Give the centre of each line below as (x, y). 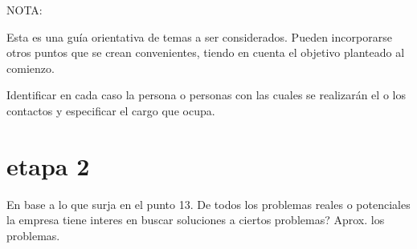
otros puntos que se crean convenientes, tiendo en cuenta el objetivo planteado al (206, 52)
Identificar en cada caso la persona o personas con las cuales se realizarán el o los (206, 95)
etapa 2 (48, 165)
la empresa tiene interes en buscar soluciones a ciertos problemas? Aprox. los (196, 220)
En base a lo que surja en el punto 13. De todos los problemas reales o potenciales (208, 204)
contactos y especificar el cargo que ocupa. (111, 110)
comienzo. (31, 68)
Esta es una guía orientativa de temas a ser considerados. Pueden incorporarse (199, 36)
